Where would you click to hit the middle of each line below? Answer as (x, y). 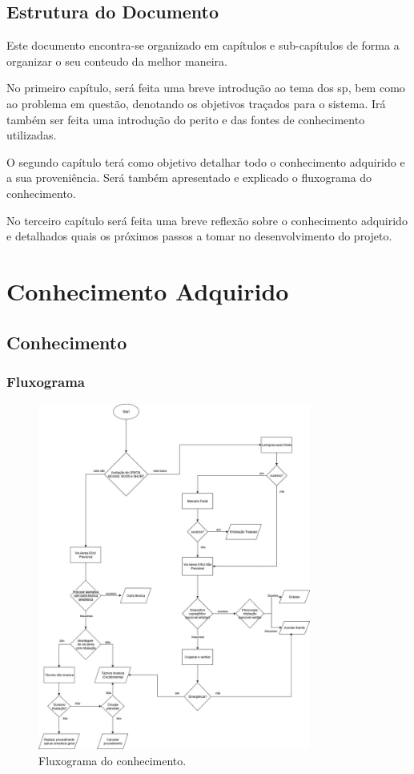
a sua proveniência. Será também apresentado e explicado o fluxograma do (189, 177)
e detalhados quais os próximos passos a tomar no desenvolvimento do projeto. (199, 236)
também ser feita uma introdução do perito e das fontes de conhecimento (186, 119)
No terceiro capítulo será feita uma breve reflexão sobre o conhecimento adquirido (207, 220)
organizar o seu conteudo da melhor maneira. (117, 60)
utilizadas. (32, 135)
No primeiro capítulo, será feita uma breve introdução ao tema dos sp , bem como (206, 88)
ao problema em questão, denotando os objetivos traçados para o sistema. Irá (196, 103)
